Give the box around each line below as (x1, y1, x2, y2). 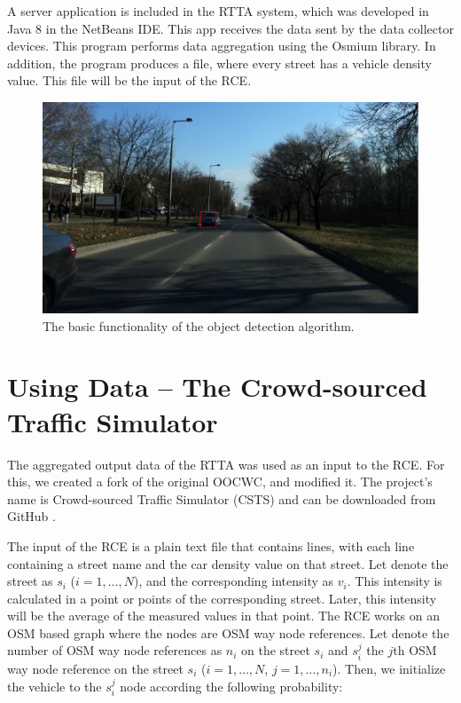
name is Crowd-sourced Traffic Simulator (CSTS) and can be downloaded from (7, 489, 436, 508)
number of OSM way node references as (7, 641, 223, 660)
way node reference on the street (7, 659, 184, 677)
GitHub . (7, 507, 56, 525)
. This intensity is (347, 572, 442, 590)
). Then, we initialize (332, 659, 446, 677)
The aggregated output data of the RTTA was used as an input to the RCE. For (7, 454, 445, 473)
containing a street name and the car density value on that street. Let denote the (7, 554, 449, 573)
